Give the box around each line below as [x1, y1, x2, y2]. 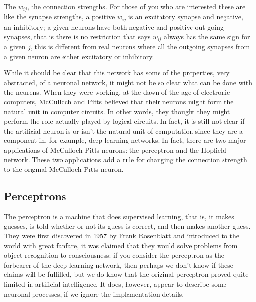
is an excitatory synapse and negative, [128, 11, 243, 22]
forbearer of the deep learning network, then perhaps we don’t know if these [4, 259, 233, 269]
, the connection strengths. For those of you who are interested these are [27, 1, 246, 11]
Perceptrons [4, 188, 66, 203]
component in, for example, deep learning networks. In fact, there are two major [4, 135, 246, 145]
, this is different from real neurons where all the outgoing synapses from [31, 41, 250, 51]
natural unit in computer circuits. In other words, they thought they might [4, 106, 230, 116]
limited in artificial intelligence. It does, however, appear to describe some [4, 279, 226, 289]
